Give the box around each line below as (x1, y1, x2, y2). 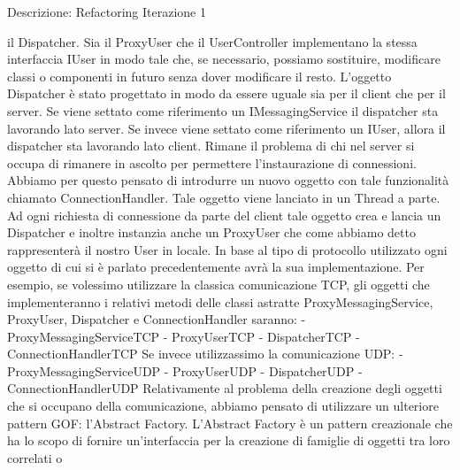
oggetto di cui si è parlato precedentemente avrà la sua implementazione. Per (7, 258, 425, 276)
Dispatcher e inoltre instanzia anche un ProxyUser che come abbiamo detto (7, 223, 416, 242)
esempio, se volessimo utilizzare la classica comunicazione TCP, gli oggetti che (7, 274, 430, 293)
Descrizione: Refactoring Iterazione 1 (7, 3, 206, 20)
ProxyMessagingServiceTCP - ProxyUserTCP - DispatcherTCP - (7, 327, 360, 345)
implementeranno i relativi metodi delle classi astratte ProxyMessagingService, (7, 292, 433, 311)
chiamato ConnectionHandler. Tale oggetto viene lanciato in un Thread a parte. (7, 188, 441, 206)
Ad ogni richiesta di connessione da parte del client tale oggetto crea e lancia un (7, 205, 441, 224)
